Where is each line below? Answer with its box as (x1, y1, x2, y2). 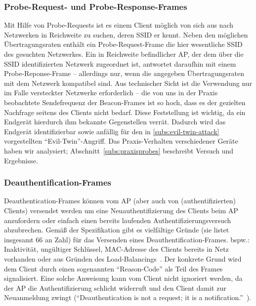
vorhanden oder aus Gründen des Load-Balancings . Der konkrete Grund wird (4, 253, 242, 264)
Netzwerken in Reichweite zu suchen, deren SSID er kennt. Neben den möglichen (4, 29, 248, 39)
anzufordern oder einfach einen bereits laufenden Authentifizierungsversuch (4, 215, 231, 225)
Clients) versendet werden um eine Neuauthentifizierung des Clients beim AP (4, 205, 238, 215)
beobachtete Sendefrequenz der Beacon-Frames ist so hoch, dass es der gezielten (4, 97, 246, 107)
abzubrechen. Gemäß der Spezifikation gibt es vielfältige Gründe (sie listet (4, 225, 229, 235)
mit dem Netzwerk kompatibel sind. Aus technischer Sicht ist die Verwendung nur (4, 77, 253, 88)
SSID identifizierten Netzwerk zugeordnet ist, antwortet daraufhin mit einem (4, 58, 236, 69)
